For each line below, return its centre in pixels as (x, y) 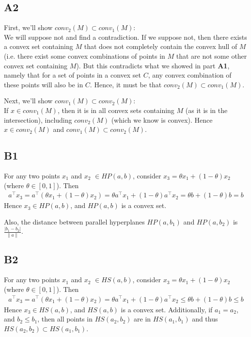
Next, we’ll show (28, 101)
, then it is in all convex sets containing (116, 110)
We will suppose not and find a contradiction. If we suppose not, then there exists (125, 37)
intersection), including (38, 120)
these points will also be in (44, 84)
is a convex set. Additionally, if (167, 309)
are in (142, 319)
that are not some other (212, 56)
